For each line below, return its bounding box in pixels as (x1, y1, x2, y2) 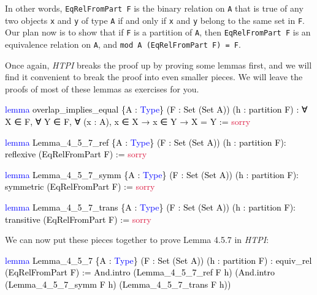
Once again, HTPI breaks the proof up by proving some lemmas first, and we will (5, 58, 312, 71)
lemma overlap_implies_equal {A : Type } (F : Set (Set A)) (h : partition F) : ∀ (5, 103, 308, 116)
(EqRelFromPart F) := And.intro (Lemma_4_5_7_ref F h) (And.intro (5, 266, 275, 278)
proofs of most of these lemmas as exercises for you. (5, 82, 199, 95)
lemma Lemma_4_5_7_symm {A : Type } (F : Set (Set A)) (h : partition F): (5, 168, 299, 181)
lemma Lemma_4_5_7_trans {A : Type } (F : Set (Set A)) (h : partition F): (5, 200, 296, 213)
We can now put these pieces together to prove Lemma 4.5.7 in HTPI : (5, 233, 269, 246)
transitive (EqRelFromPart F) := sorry (5, 212, 151, 225)
